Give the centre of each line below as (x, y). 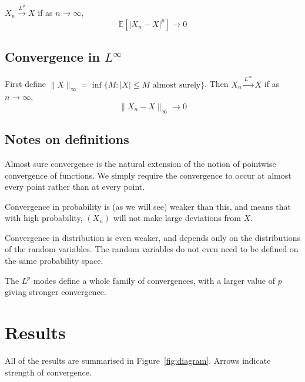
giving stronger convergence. (56, 292)
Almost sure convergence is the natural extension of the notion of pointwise (140, 163)
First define (25, 84)
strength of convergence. (48, 372)
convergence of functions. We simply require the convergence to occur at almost (148, 175)
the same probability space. (54, 261)
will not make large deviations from (177, 218)
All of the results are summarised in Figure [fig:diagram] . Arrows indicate (138, 360)
